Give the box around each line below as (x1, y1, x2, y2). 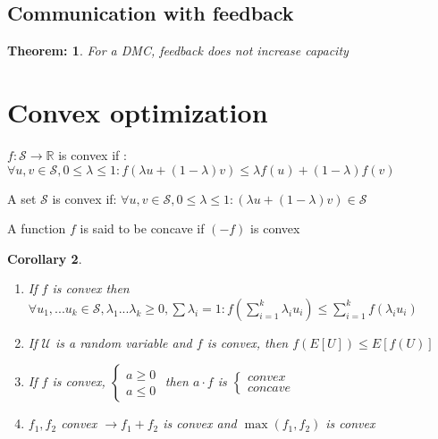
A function (7, 219, 66, 238)
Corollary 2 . (7, 249, 82, 267)
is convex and (163, 414, 237, 433)
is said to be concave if (80, 219, 205, 238)
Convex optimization (7, 93, 268, 130)
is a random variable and (55, 333, 192, 351)
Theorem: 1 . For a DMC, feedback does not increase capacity (7, 41, 349, 60)
